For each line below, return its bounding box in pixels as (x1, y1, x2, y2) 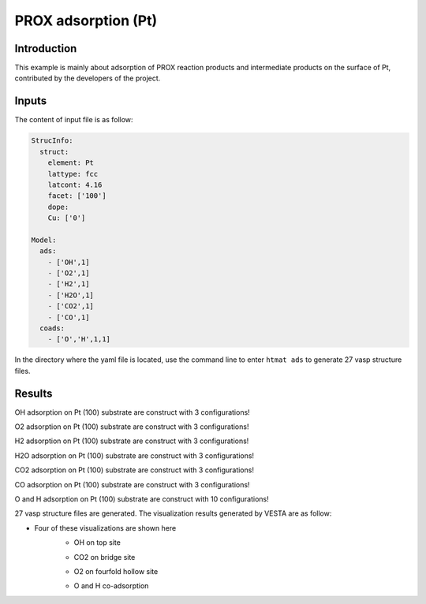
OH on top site (73, 538, 121, 547)
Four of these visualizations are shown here (34, 523, 177, 532)
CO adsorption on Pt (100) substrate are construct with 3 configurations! (14, 479, 250, 489)
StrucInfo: (31, 136, 73, 145)
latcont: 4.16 (47, 180, 103, 189)
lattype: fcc (47, 170, 99, 178)
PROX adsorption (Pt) (14, 12, 158, 29)
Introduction (14, 42, 77, 55)
